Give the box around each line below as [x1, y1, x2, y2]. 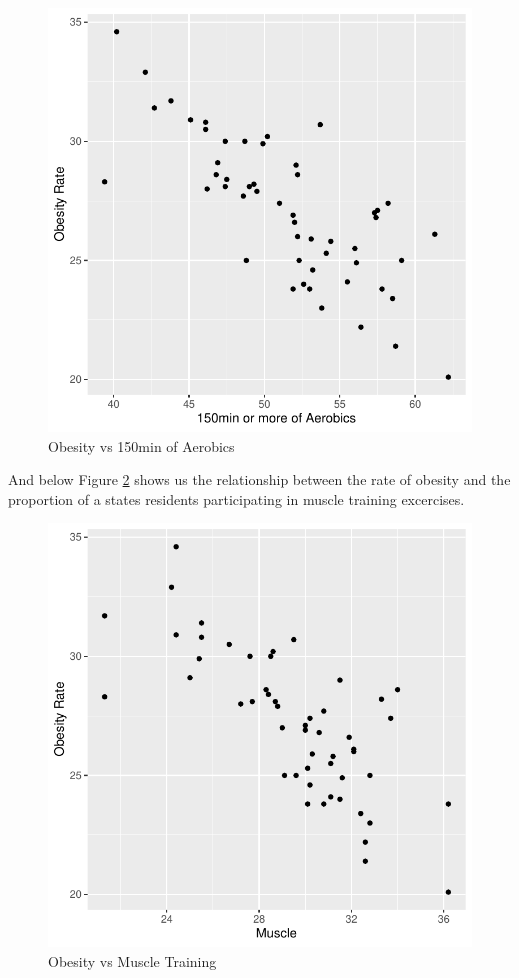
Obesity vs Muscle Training [48, 950, 217, 971]
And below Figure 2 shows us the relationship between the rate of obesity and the [8, 469, 511, 490]
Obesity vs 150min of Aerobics [48, 435, 235, 456]
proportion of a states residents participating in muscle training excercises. [8, 488, 465, 509]
